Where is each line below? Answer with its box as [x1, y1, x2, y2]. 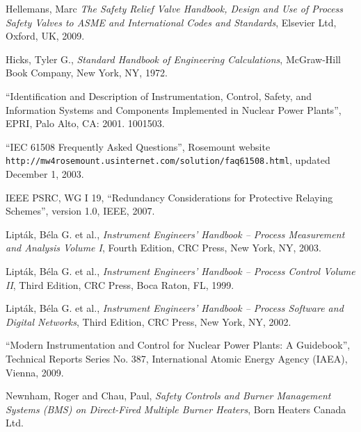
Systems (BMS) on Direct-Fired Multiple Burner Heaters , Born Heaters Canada [6, 401, 346, 416]
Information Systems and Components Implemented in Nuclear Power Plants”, [6, 102, 342, 117]
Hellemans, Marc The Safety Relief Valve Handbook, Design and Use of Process [6, 1, 344, 15]
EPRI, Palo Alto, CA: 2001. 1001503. [6, 116, 165, 131]
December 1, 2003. [6, 167, 84, 181]
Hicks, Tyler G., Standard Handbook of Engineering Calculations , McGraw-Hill [6, 51, 341, 66]
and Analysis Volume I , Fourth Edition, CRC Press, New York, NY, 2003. [6, 240, 321, 255]
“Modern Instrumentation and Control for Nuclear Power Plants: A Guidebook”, [6, 338, 351, 352]
